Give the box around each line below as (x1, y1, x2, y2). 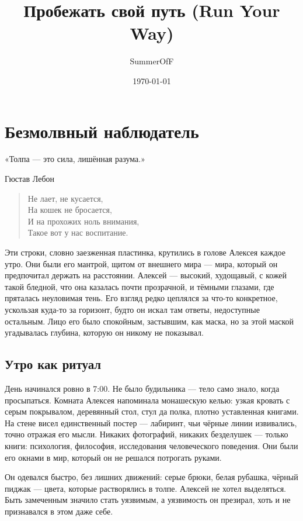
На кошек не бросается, (27, 203, 112, 216)
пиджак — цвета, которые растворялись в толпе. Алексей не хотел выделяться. (5, 482, 287, 494)
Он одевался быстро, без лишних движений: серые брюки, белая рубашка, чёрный (5, 471, 298, 483)
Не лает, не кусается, (27, 192, 103, 204)
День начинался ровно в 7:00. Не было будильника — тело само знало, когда (5, 382, 280, 394)
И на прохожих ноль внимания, (27, 215, 140, 227)
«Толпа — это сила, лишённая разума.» (5, 153, 145, 165)
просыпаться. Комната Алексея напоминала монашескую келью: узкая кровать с (5, 394, 290, 406)
